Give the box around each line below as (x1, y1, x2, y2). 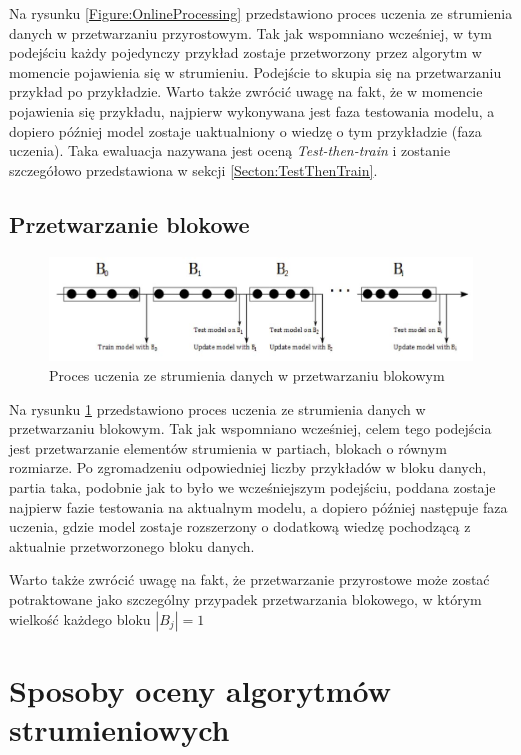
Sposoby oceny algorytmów (9, 669, 391, 710)
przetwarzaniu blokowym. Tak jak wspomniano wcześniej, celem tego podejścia (9, 418, 492, 439)
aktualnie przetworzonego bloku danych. (9, 535, 255, 556)
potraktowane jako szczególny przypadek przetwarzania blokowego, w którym (9, 588, 482, 609)
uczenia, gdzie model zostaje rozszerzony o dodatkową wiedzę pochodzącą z (9, 516, 471, 537)
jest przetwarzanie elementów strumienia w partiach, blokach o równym (9, 437, 447, 458)
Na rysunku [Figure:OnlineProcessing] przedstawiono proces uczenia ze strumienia (9, 3, 513, 23)
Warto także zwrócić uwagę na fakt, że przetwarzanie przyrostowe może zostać (9, 569, 490, 590)
